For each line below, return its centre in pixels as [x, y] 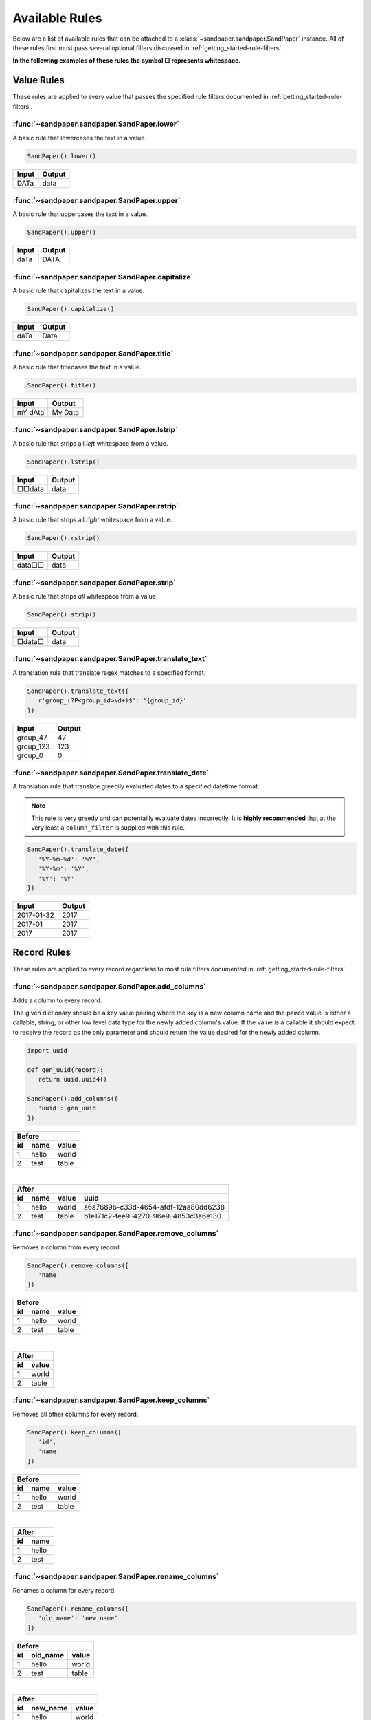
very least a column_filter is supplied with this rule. [108, 828]
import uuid [47, 1050]
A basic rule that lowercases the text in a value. [80, 138]
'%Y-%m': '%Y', [64, 869]
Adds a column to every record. [57, 1000]
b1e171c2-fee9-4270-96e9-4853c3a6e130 [153, 1216]
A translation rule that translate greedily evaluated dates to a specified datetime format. [136, 786]
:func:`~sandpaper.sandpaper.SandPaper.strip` [94, 583]
